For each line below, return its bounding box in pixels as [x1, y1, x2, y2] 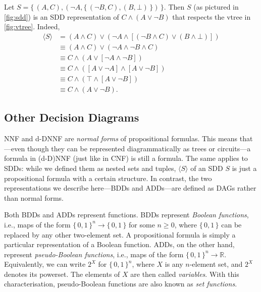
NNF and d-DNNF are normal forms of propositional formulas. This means [4, 133, 238, 144]
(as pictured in [193, 2, 239, 12]
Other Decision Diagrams [4, 109, 139, 125]
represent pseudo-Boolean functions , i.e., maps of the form [4, 249, 184, 259]
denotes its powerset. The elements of [4, 268, 120, 279]
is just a [232, 162, 257, 173]
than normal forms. [4, 192, 64, 203]
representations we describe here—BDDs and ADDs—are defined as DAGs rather [4, 183, 256, 193]
